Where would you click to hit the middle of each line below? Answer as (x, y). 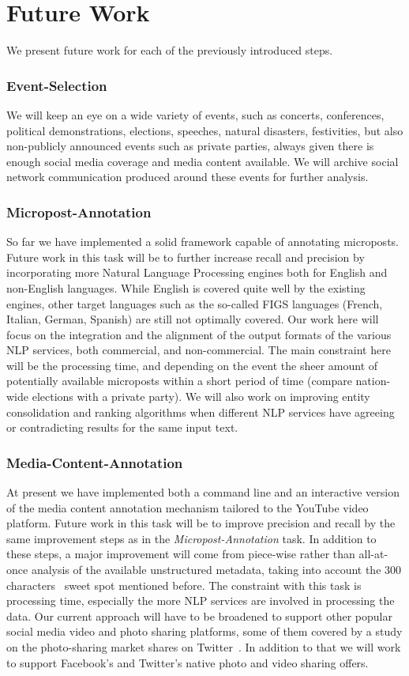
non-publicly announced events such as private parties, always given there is (190, 146)
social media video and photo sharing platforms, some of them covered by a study (204, 631)
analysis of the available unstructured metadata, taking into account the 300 (216, 570)
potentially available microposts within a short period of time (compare (179, 381)
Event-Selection (57, 85)
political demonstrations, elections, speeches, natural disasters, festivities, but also (205, 130)
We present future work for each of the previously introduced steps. (170, 50)
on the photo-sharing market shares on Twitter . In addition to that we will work (204, 647)
